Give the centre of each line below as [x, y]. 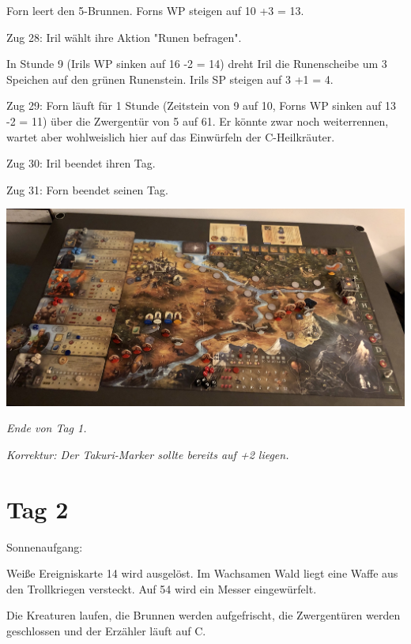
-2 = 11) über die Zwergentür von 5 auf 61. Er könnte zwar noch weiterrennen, [198, 121]
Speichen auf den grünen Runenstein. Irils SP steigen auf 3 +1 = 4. [170, 79]
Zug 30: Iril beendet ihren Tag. [81, 163]
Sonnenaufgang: [45, 546]
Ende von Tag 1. [47, 428]
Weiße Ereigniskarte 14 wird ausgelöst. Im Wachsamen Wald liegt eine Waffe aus [202, 573]
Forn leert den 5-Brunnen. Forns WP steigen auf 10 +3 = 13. [155, 10]
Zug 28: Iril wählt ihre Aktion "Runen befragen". [124, 37]
